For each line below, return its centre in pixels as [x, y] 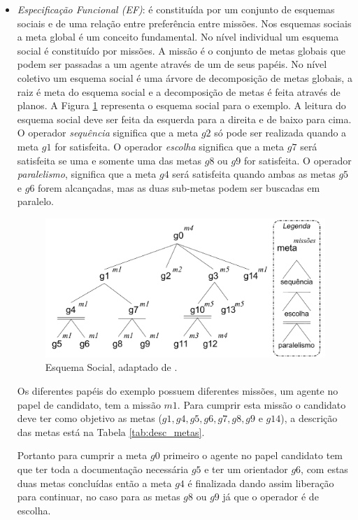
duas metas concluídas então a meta [94, 483]
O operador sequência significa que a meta [108, 133]
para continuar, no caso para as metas [99, 497]
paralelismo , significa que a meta [87, 174]
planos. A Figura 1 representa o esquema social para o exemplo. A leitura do [181, 105]
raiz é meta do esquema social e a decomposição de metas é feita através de [179, 91]
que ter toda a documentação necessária [103, 469]
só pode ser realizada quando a [280, 133]
